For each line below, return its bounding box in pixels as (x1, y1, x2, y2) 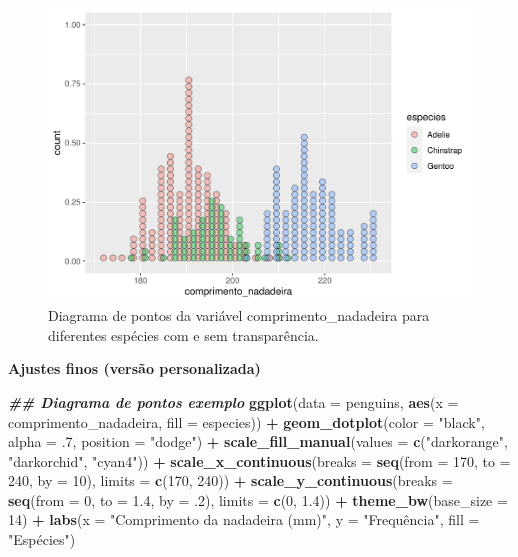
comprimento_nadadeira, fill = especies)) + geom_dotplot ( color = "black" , (8, 411, 485, 432)
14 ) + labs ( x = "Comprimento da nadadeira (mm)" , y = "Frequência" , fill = (8, 509, 480, 530)
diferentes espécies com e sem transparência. (48, 324, 319, 345)
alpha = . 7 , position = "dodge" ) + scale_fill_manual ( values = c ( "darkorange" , (8, 431, 508, 452)
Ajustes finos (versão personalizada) (8, 358, 261, 379)
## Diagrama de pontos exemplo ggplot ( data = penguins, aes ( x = (8, 391, 459, 412)
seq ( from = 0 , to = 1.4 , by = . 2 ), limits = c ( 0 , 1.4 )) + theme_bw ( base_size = (8, 489, 508, 510)
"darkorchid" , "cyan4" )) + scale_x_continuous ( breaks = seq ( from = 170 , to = (8, 450, 511, 471)
